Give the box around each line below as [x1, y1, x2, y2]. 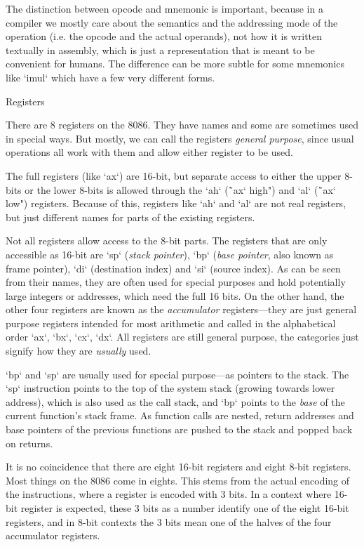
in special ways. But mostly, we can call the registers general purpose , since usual [6, 131, 354, 145]
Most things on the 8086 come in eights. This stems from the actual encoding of [6, 473, 350, 487]
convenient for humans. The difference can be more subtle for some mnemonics [6, 56, 345, 71]
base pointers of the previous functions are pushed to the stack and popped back [6, 422, 353, 437]
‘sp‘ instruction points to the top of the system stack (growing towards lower [6, 381, 335, 395]
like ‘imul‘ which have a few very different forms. [6, 70, 215, 84]
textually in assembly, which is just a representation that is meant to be [6, 42, 315, 57]
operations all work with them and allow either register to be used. [6, 145, 293, 159]
